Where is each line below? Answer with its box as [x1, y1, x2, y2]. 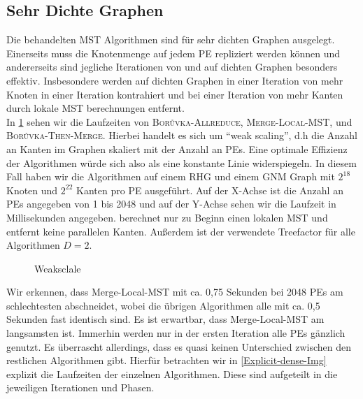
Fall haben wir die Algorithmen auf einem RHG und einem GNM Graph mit [6, 169, 335, 184]
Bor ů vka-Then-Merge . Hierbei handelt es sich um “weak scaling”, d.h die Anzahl [6, 128, 357, 143]
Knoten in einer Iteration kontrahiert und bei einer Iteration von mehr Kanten [6, 87, 343, 101]
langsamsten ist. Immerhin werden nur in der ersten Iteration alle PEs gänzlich [6, 326, 346, 340]
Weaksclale [34, 261, 81, 275]
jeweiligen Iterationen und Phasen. [6, 380, 155, 395]
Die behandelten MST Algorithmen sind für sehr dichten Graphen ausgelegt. [6, 32, 335, 47]
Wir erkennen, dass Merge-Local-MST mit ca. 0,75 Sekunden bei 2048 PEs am [6, 284, 343, 299]
